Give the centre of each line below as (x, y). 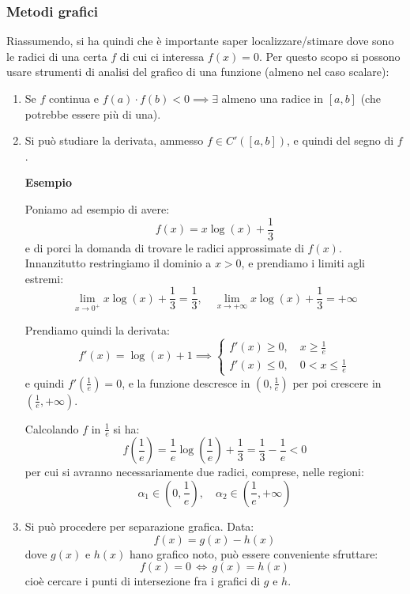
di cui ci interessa (162, 56)
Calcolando (52, 428)
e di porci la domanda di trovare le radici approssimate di (164, 247)
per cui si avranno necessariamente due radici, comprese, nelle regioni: (194, 472)
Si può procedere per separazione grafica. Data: (139, 526)
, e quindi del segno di (340, 140)
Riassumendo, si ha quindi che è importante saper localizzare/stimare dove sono (200, 41)
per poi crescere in (337, 382)
